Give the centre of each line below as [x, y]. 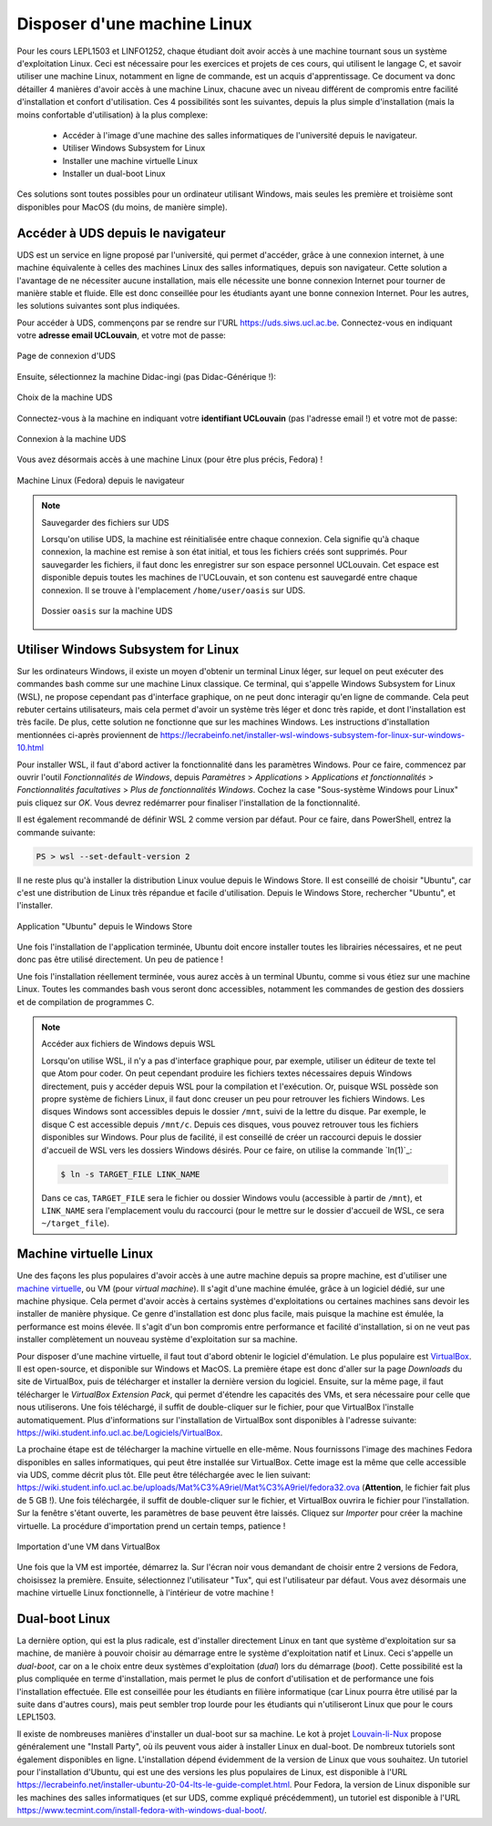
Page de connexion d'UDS [66, 356]
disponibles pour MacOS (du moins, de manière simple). [122, 207]
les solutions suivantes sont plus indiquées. [98, 306]
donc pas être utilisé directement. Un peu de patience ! [120, 959]
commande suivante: [56, 832]
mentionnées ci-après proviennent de [87, 734]
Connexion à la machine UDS [72, 439]
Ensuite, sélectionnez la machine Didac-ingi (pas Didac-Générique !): [147, 376]
